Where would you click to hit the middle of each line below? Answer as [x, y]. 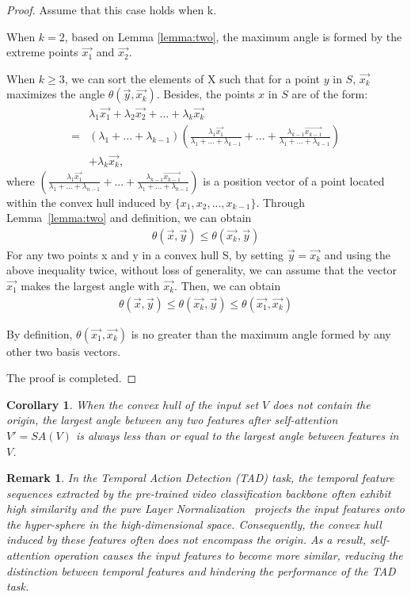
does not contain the [322, 404]
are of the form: [330, 94]
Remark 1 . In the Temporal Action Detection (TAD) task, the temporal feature [200, 478]
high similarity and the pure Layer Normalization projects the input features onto [205, 509]
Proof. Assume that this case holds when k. [112, 10]
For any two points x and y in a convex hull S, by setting [145, 254]
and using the [358, 254]
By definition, [40, 333]
